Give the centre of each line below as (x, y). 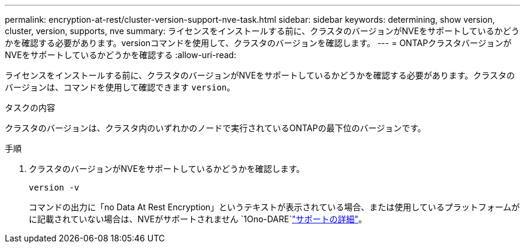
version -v (54, 187)
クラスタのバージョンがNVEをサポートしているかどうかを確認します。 (167, 169)
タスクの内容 (30, 108)
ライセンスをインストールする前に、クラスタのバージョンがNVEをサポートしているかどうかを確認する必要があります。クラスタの (260, 75)
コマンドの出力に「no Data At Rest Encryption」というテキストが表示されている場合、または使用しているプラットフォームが (274, 207)
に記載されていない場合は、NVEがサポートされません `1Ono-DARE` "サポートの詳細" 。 (198, 219)
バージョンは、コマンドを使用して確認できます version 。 (120, 87)
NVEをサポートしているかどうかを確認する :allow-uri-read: (121, 55)
